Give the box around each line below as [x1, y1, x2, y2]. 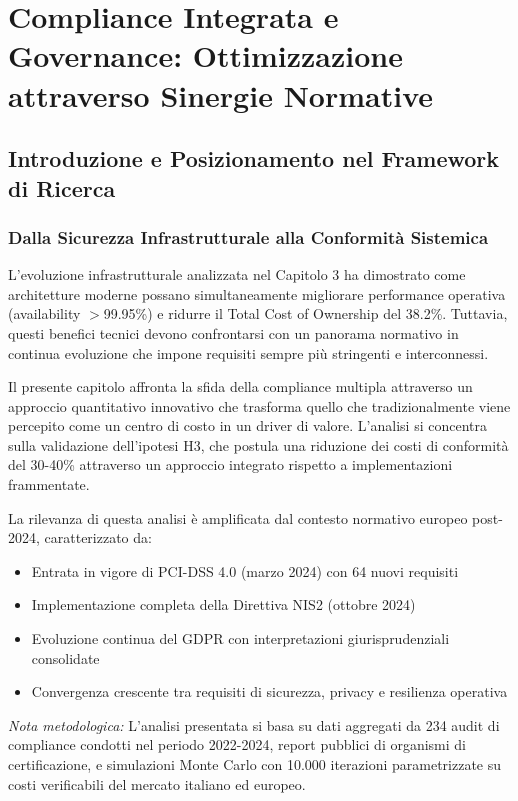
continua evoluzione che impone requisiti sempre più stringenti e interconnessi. [8, 342, 489, 363]
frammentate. [8, 474, 90, 495]
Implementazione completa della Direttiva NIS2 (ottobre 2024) [31, 594, 416, 615]
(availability [8, 303, 81, 324]
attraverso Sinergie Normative [8, 74, 433, 115]
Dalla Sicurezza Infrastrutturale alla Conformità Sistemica [8, 224, 489, 249]
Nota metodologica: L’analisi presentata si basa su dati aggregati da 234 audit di [8, 714, 500, 735]
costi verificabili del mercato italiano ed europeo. [8, 773, 306, 794]
